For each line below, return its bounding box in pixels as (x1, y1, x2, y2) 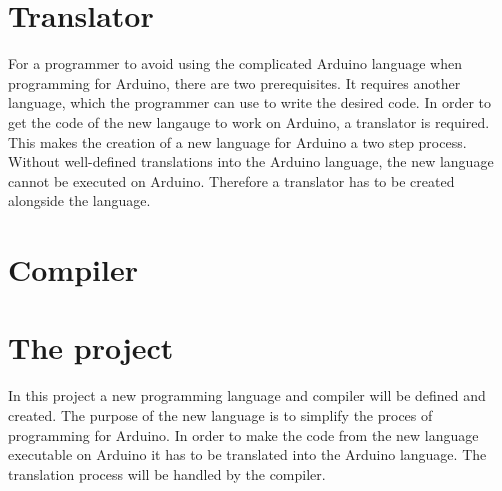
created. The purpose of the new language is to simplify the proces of (8, 404, 433, 425)
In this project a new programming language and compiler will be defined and (8, 385, 486, 406)
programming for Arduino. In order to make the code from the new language (8, 424, 479, 445)
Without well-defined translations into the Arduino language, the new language (8, 151, 494, 172)
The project (8, 327, 174, 368)
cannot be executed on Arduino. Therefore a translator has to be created (8, 170, 455, 191)
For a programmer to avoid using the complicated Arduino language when (8, 53, 462, 74)
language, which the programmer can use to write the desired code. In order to (8, 92, 492, 113)
